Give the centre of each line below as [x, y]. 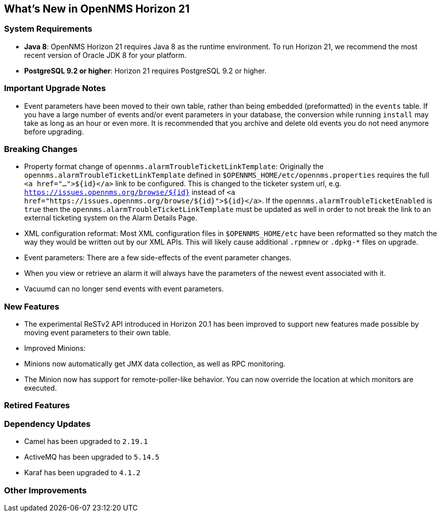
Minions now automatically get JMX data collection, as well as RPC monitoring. [155, 364]
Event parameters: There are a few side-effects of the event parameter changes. [158, 258]
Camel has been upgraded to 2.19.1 [86, 441]
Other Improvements [46, 490]
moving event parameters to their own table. [98, 333]
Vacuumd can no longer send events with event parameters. [124, 289]
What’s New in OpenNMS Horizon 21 [97, 9]
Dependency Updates [47, 424]
